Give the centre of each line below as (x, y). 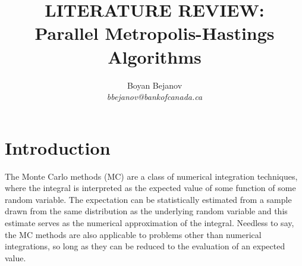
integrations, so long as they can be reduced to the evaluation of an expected (145, 246)
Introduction (58, 147)
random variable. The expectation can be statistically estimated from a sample (148, 199)
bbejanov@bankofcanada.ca (155, 97)
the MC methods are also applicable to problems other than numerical (133, 234)
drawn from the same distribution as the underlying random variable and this (146, 211)
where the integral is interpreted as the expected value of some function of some (150, 188)
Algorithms (155, 56)
